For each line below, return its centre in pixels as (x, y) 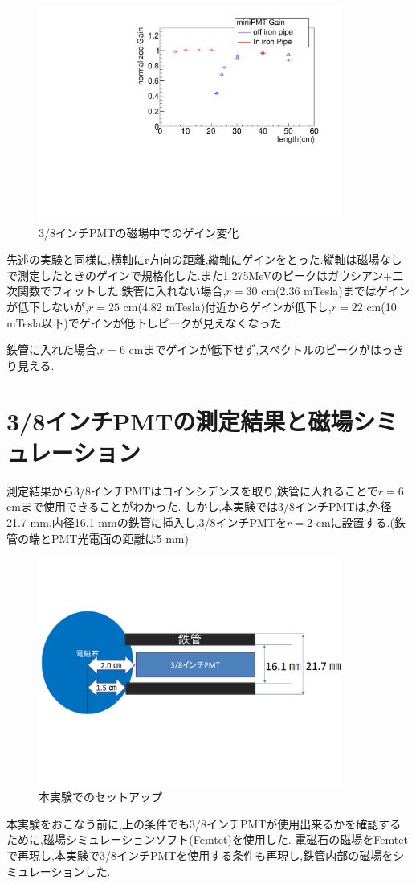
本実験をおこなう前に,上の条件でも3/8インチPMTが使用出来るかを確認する (204, 823)
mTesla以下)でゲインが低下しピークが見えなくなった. (146, 322)
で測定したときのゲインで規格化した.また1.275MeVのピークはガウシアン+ (200, 275)
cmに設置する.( (355, 522)
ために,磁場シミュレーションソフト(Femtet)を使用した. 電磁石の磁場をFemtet (207, 839)
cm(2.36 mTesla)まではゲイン (336, 291)
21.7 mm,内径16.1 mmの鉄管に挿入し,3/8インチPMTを (147, 522)
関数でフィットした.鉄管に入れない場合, (122, 291)
